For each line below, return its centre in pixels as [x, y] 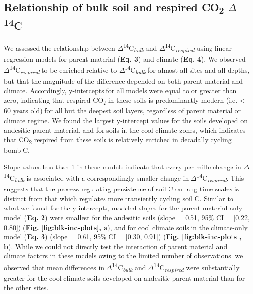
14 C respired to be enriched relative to [63, 70]
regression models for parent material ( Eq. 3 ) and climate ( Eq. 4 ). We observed [125, 58]
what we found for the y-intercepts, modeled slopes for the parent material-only [123, 208]
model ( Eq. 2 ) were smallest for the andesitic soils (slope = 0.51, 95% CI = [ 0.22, [127, 218]
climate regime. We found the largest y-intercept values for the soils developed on [126, 120]
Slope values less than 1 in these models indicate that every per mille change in [123, 166]
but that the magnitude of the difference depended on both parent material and [123, 81]
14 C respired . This [220, 178]
